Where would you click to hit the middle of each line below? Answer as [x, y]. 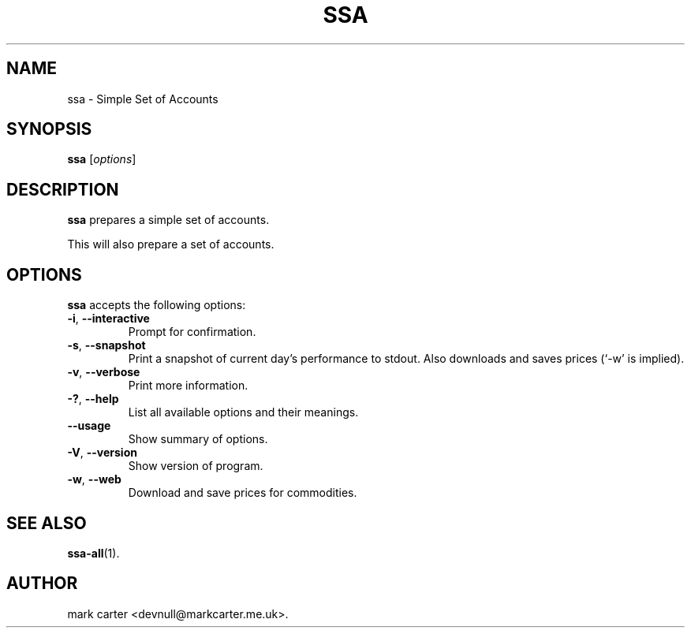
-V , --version [102, 453]
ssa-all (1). [93, 553]
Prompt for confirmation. [192, 332]
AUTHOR [42, 584]
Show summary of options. [198, 439]
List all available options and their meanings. [243, 412]
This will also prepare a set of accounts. [171, 244]
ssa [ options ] [102, 159]
